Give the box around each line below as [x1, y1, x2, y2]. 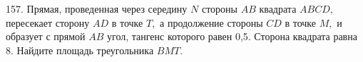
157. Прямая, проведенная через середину [6, 1, 188, 15]
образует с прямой [6, 29, 86, 44]
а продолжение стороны [160, 15, 263, 30]
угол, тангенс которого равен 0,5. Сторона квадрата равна [107, 29, 357, 44]
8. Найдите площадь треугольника [6, 42, 154, 57]
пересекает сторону [6, 15, 90, 30]
